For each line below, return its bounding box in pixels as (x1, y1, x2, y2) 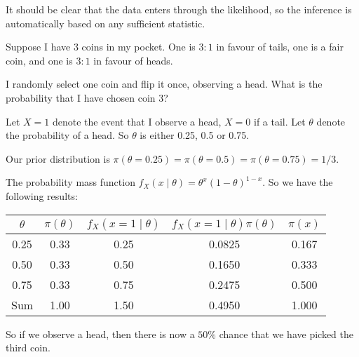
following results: (6, 188, 78, 203)
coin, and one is (6, 53, 73, 67)
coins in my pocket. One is (81, 39, 196, 54)
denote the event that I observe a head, (52, 114, 222, 128)
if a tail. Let (253, 114, 306, 128)
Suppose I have (6, 39, 71, 54)
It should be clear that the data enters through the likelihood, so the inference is (6, 2, 352, 16)
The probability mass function (6, 175, 135, 189)
